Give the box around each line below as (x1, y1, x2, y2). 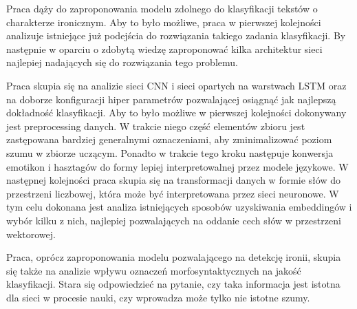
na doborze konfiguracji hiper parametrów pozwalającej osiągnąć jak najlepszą (6, 92, 336, 106)
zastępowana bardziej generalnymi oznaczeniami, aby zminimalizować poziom (6, 132, 332, 147)
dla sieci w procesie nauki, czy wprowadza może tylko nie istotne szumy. (6, 290, 310, 304)
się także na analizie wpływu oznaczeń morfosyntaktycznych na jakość (6, 263, 301, 277)
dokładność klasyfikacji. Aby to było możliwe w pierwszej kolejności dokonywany (6, 105, 347, 120)
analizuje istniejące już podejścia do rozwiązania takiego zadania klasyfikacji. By (6, 28, 346, 43)
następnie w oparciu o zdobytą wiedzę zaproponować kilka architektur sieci (6, 41, 323, 56)
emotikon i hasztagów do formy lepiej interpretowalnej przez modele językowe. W (6, 159, 349, 173)
